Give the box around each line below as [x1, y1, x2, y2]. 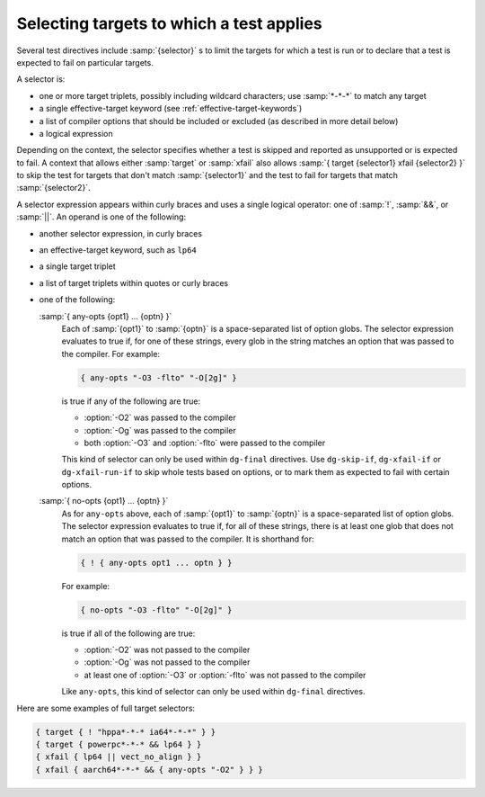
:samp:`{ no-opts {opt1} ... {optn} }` [39, 496, 169, 506]
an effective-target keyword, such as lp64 [39, 245, 197, 255]
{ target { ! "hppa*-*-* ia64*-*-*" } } [35, 727, 216, 737]
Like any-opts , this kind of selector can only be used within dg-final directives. [61, 686, 366, 697]
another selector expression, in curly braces [39, 228, 202, 238]
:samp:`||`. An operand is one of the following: [16, 211, 187, 222]
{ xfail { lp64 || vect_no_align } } [35, 752, 202, 762]
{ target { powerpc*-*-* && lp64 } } [35, 739, 202, 749]
